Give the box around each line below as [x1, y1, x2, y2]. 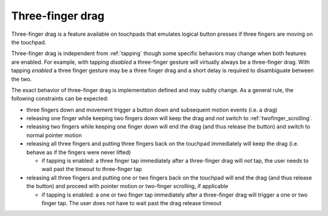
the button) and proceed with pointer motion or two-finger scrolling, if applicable [26, 183, 228, 190]
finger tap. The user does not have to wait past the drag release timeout [41, 199, 222, 206]
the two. [11, 75, 32, 83]
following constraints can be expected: [11, 95, 109, 103]
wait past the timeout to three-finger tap [41, 166, 142, 173]
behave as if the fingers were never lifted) [26, 149, 131, 156]
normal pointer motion [26, 131, 82, 139]
